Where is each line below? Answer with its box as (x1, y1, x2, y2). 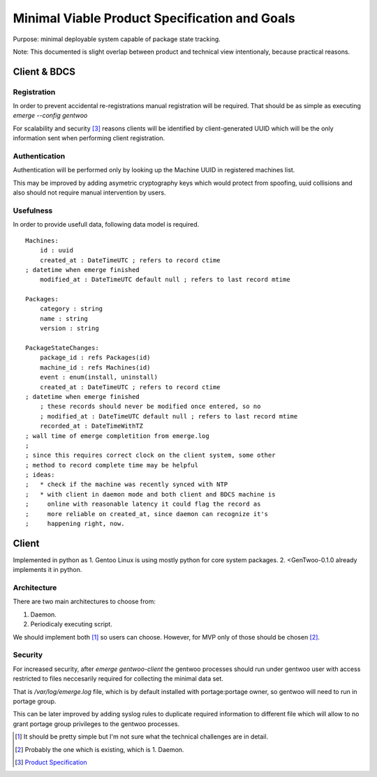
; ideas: (25, 471, 55, 479)
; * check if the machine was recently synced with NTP (25, 481, 228, 488)
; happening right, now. (25, 520, 125, 528)
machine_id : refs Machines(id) (39, 363, 151, 371)
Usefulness (13, 206, 53, 216)
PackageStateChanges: (25, 344, 99, 352)
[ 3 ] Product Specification (15, 757, 87, 767)
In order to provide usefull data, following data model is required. (13, 220, 200, 229)
